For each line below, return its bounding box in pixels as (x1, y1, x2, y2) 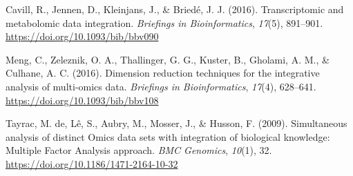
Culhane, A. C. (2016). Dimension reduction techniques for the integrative (6, 66, 320, 80)
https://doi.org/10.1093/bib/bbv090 (6, 29, 159, 43)
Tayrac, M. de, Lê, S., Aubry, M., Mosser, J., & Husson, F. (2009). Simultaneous (6, 116, 347, 130)
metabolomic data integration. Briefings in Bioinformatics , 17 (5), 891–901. (6, 15, 323, 30)
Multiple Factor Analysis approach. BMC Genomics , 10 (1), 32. (6, 143, 272, 157)
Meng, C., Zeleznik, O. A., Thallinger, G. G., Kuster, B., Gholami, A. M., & (6, 52, 330, 66)
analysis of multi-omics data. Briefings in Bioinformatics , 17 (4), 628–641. (6, 79, 316, 93)
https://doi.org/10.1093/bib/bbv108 (6, 92, 159, 107)
